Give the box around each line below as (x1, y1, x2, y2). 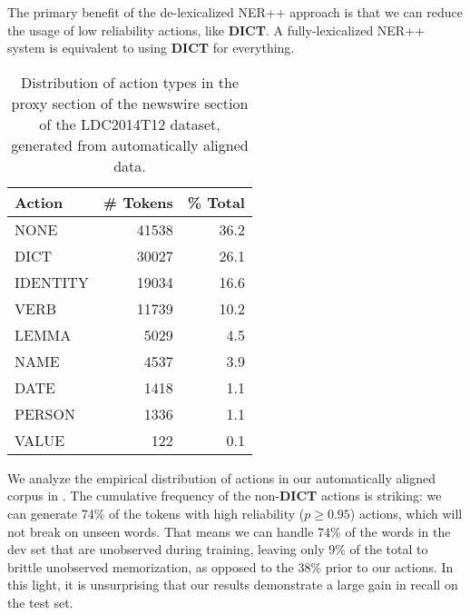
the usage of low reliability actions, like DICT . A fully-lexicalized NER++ (7, 20, 425, 39)
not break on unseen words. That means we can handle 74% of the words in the (7, 521, 451, 541)
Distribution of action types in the (20, 71, 239, 93)
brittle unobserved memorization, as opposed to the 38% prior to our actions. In (7, 557, 454, 576)
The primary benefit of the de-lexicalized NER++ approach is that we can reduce (7, 3, 463, 21)
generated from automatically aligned (11, 134, 249, 155)
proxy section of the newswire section (11, 92, 249, 114)
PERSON (15, 402, 75, 424)
